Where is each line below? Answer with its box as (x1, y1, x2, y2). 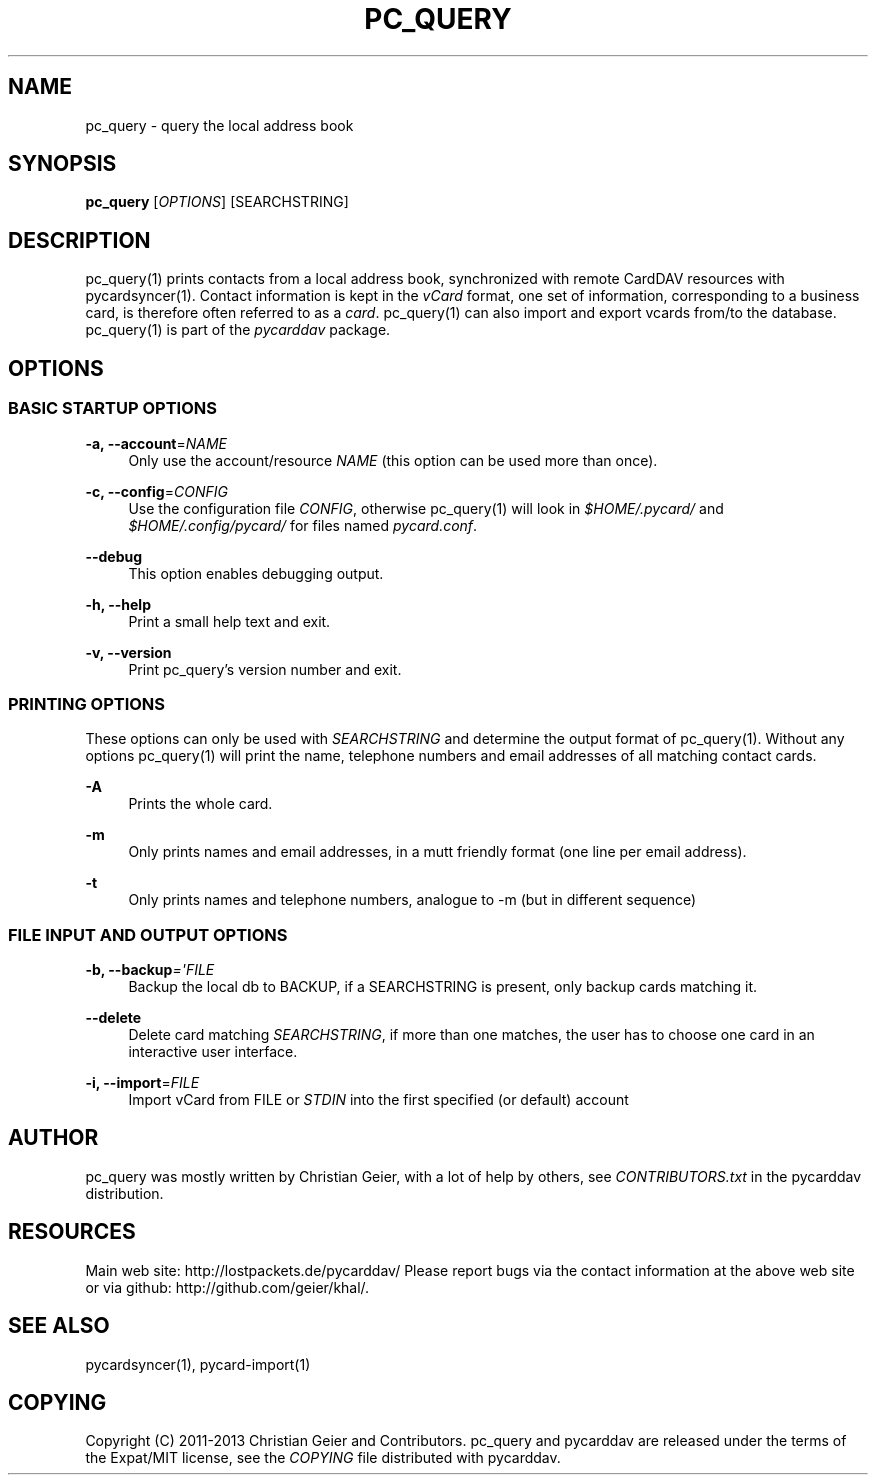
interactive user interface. (128, 1043, 298, 1060)
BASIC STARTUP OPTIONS (8, 398, 217, 419)
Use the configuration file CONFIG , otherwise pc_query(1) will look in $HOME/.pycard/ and (128, 499, 724, 517)
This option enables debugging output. (128, 564, 384, 582)
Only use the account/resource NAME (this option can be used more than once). (128, 451, 658, 469)
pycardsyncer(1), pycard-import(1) (85, 1355, 311, 1373)
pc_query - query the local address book (85, 116, 354, 134)
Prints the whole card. (128, 795, 273, 813)
